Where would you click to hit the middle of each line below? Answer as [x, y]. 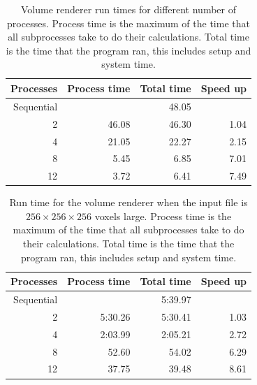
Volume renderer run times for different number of [128, 9]
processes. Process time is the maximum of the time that [128, 23]
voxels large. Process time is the [163, 216]
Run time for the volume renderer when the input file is [128, 202]
